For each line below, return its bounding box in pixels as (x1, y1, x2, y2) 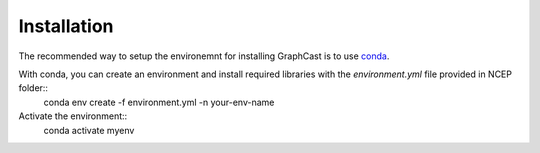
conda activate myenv (43, 124, 135, 136)
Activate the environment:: (18, 110, 128, 122)
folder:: (18, 82, 49, 94)
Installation (18, 15, 114, 37)
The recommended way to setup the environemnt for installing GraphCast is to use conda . (18, 50, 390, 62)
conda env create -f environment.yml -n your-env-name (43, 96, 275, 108)
